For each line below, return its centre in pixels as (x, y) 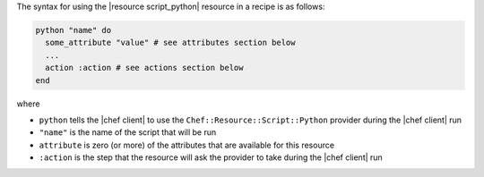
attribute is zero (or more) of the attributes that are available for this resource (187, 145)
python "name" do (73, 30)
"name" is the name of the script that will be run (128, 132)
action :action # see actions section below (144, 68)
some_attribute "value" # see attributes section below (170, 43)
